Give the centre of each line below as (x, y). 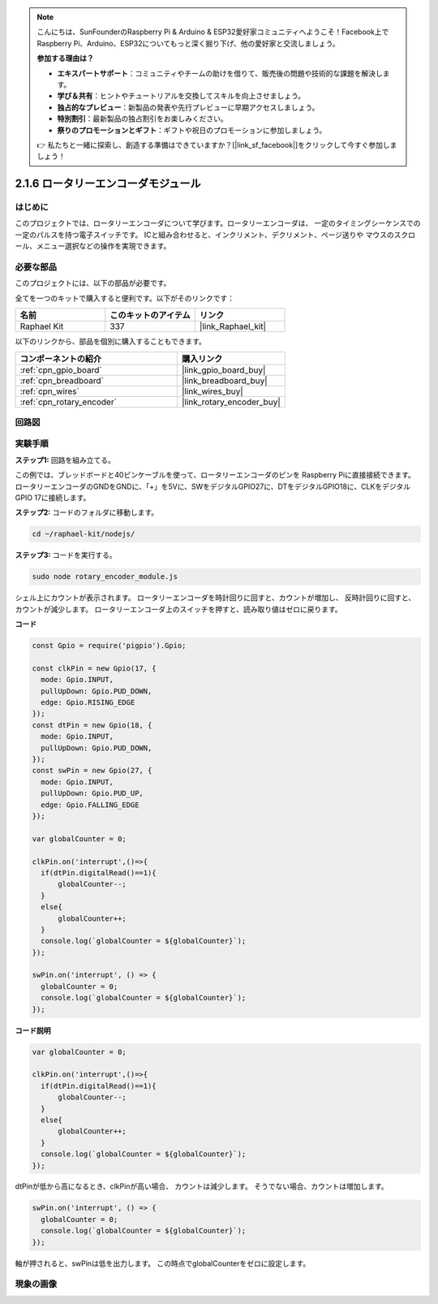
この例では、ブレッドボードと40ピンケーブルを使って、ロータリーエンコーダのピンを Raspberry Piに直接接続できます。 (215, 475)
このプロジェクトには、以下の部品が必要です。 (93, 283)
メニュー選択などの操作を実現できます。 (103, 246)
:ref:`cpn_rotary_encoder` (69, 402)
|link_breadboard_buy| (224, 380)
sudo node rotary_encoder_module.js (105, 577)
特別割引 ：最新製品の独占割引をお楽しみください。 (142, 119)
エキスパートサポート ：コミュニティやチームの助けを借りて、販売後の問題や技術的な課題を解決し (220, 73)
